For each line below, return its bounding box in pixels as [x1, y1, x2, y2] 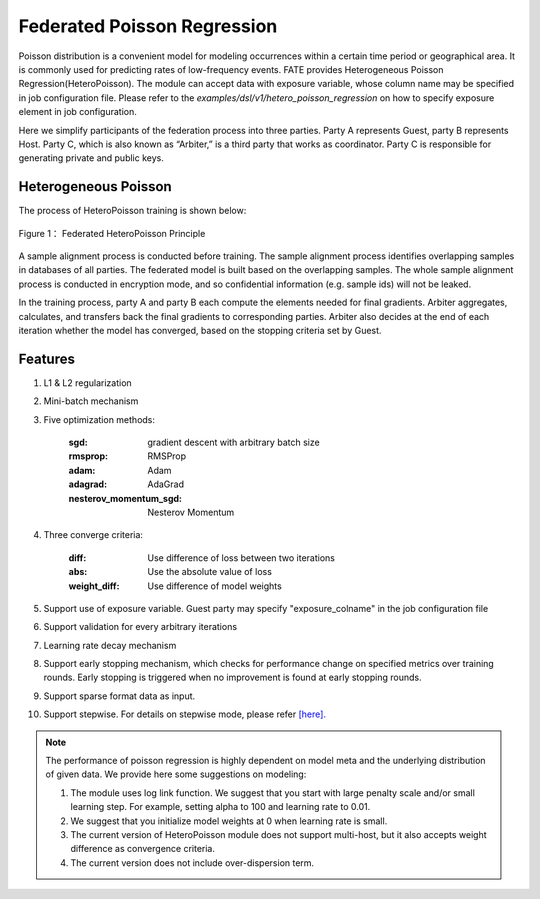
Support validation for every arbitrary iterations [43, 621, 238, 633]
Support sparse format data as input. [43, 690, 196, 702]
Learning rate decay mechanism [43, 639, 177, 651]
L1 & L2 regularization [43, 376, 132, 389]
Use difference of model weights [147, 580, 282, 592]
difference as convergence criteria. [70, 843, 215, 855]
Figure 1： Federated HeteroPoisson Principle [18, 227, 206, 239]
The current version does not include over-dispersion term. [70, 856, 315, 869]
